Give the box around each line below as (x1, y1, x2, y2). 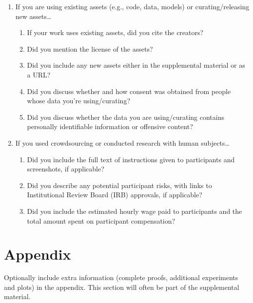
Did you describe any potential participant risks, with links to (27, 180, 212, 190)
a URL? (27, 69, 51, 79)
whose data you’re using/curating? (27, 95, 131, 106)
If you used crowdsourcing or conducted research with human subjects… (15, 137, 230, 148)
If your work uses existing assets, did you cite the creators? (27, 27, 204, 38)
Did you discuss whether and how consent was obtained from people (27, 86, 231, 96)
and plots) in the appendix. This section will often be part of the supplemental (4, 282, 239, 292)
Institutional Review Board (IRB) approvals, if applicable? (27, 189, 202, 200)
